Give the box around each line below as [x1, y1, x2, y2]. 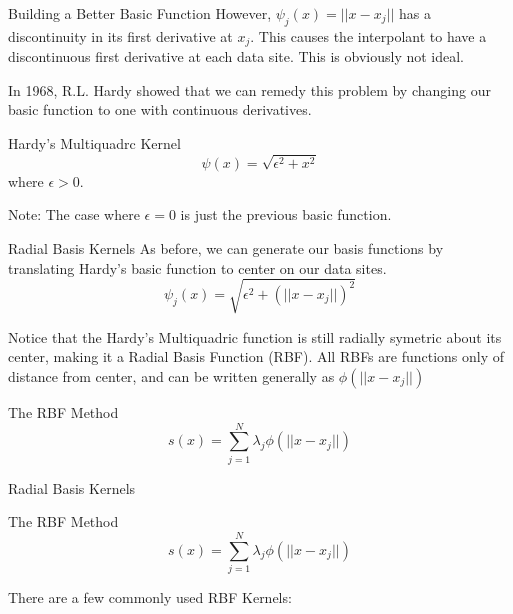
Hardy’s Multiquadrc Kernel [8, 133, 181, 154]
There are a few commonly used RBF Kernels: [8, 586, 292, 607]
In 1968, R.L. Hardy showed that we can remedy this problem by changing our [8, 79, 491, 100]
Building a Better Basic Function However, [8, 3, 272, 23]
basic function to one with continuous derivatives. [8, 99, 312, 120]
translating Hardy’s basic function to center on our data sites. [8, 257, 387, 278]
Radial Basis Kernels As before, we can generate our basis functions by [8, 238, 444, 258]
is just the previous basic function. [180, 204, 392, 225]
